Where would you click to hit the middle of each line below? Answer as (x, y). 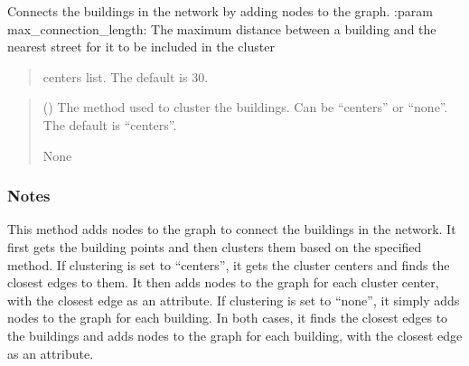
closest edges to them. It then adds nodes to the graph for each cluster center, (223, 282)
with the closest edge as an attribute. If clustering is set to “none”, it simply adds (234, 300)
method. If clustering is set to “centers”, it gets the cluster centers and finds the (229, 264)
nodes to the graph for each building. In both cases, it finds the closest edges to (228, 318)
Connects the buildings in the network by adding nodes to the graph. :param (220, 11)
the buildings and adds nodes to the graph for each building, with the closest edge (235, 335)
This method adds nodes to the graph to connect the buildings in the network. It (232, 229)
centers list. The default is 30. (126, 76)
